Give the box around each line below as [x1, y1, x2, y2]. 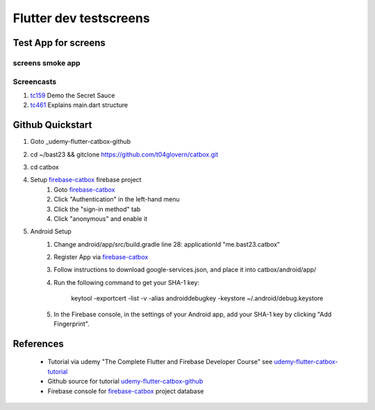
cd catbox [30, 163, 59, 171]
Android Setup [30, 227, 72, 236]
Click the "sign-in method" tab [53, 205, 141, 213]
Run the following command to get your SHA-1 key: [53, 278, 200, 286]
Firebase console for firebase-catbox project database [47, 386, 204, 395]
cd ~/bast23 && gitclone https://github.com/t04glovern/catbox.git [30, 150, 219, 158]
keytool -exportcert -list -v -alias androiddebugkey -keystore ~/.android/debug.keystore [71, 294, 324, 302]
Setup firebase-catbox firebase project [30, 176, 142, 184]
